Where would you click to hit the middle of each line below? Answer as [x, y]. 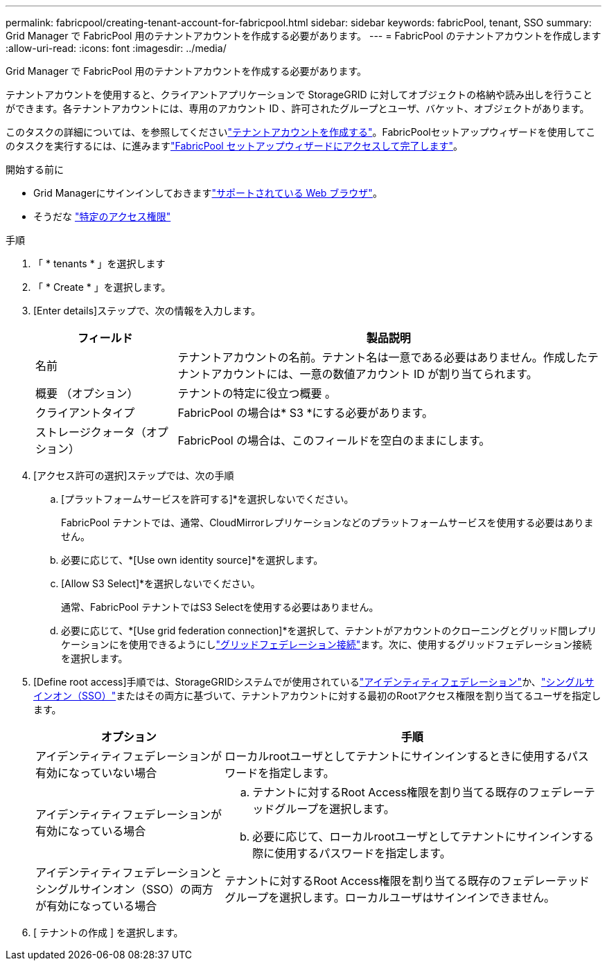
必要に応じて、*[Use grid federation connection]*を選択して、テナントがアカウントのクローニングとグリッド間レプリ [329, 630]
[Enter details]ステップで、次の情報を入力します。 [147, 311]
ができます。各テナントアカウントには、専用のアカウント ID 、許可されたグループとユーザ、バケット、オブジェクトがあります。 [298, 108]
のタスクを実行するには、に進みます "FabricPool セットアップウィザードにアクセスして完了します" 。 [235, 146]
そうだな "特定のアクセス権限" [102, 216]
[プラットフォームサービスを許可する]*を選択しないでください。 [208, 499]
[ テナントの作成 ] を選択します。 [108, 932]
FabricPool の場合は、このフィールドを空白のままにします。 [334, 440]
